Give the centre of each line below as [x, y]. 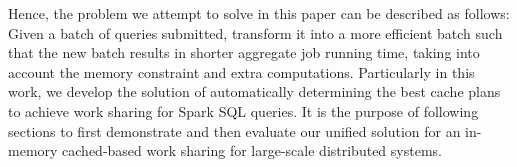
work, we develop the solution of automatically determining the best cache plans [254, 91]
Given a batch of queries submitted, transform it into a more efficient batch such [255, 32]
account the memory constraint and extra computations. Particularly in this [241, 71]
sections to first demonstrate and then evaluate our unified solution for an [234, 130]
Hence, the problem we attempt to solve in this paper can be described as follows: [259, 13]
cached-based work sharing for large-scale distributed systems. [252, 150]
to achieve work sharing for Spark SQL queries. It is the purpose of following [243, 110]
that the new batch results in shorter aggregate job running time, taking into [244, 52]
